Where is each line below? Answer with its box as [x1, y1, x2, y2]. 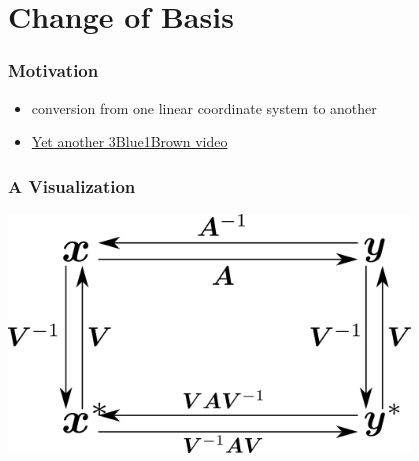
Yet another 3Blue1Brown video [31, 131, 228, 152]
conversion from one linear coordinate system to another [31, 97, 377, 118]
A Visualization [8, 173, 136, 198]
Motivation [8, 58, 99, 83]
